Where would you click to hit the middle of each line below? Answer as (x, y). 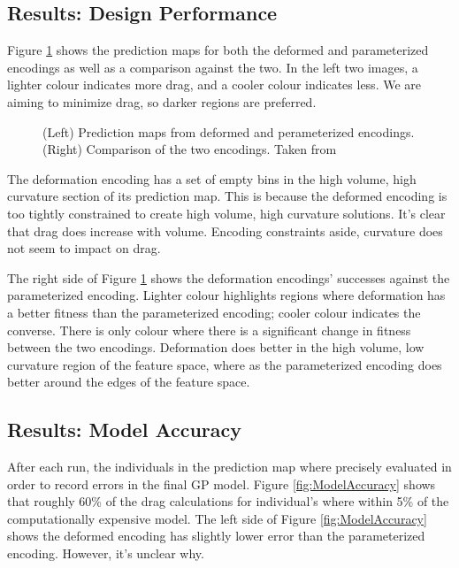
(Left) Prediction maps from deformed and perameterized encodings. (229, 131)
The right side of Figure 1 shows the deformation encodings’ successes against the (229, 277)
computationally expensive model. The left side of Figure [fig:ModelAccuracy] (217, 518)
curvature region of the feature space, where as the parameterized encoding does (225, 364)
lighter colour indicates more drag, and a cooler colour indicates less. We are (214, 84)
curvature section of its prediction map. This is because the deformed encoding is (227, 196)
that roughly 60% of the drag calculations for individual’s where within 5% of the (228, 501)
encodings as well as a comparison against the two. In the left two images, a (213, 67)
